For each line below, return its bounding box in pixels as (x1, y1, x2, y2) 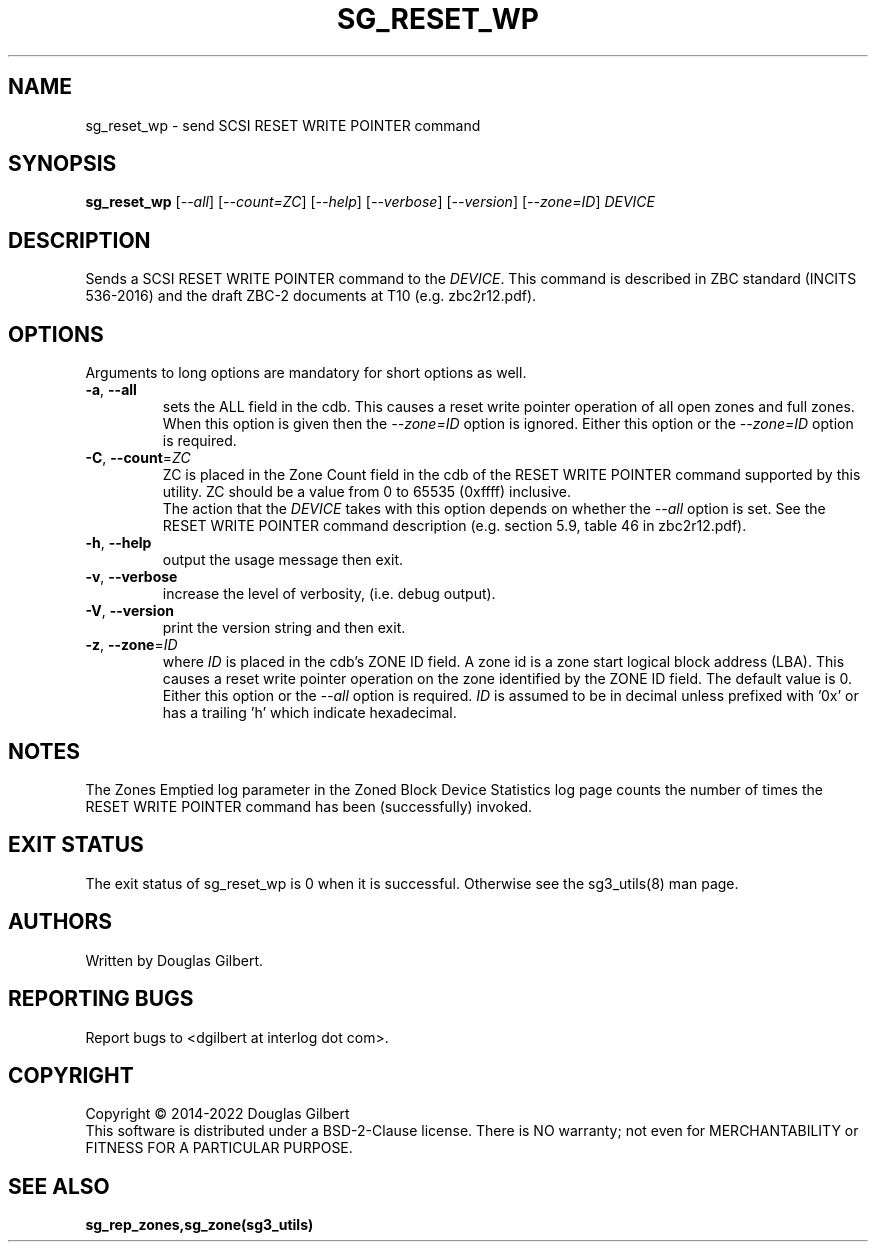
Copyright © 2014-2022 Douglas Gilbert (85, 1105, 350, 1123)
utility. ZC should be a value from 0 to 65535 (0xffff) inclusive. (162, 483, 571, 501)
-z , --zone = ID (85, 636, 178, 654)
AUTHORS (8, 909, 113, 935)
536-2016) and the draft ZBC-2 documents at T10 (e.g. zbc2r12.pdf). (85, 287, 537, 305)
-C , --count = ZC (85, 449, 191, 467)
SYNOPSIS (8, 151, 117, 177)
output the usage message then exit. (162, 551, 404, 569)
